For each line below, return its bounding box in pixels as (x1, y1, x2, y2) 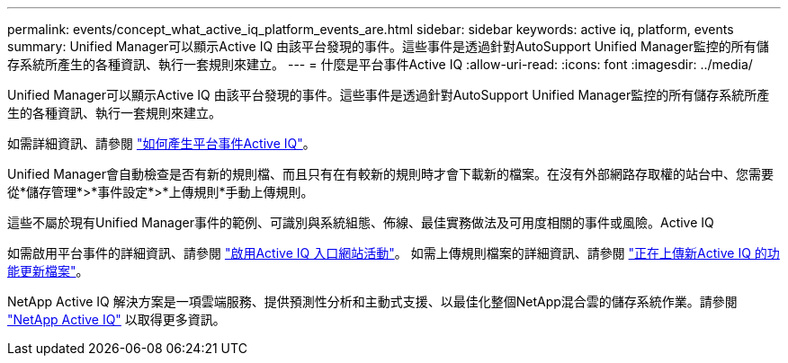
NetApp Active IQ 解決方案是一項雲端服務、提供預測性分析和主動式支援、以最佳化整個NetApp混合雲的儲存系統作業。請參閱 (7, 294, 738, 309)
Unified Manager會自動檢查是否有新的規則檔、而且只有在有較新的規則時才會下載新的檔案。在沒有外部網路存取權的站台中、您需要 (7, 166, 774, 181)
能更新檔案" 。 (7, 263, 89, 279)
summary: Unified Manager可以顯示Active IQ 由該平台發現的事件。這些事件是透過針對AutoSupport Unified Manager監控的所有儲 (7, 39, 769, 54)
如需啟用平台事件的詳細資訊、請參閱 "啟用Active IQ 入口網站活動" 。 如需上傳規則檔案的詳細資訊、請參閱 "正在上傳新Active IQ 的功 (7, 245, 780, 261)
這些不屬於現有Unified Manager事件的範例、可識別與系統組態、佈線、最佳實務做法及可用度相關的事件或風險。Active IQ (7, 215, 714, 230)
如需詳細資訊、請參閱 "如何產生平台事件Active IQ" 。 (7, 136, 316, 151)
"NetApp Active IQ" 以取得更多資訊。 (7, 312, 226, 327)
